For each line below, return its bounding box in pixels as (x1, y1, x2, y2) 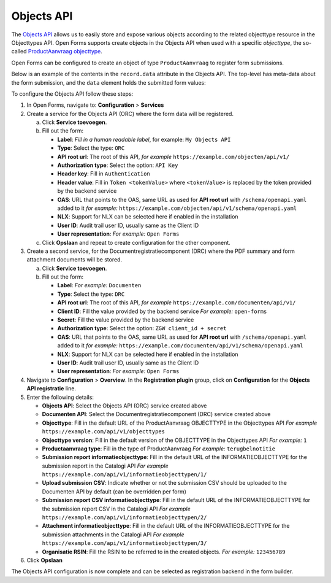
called (11, 48, 27, 55)
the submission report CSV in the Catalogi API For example (42, 505, 191, 512)
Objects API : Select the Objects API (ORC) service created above (42, 402, 207, 409)
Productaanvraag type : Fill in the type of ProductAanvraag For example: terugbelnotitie (42, 445, 276, 452)
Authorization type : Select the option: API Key (57, 161, 178, 169)
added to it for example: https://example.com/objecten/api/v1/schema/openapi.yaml (57, 204, 297, 212)
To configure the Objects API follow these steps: (11, 90, 134, 98)
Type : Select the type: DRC (57, 290, 125, 298)
